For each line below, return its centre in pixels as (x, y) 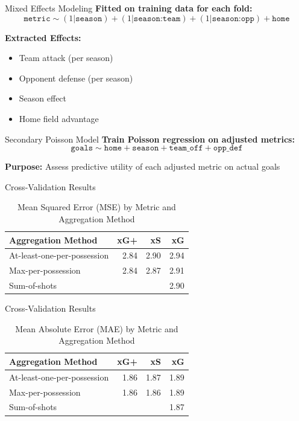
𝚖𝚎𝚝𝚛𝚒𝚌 (37, 18)
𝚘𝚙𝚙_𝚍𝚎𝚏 (228, 148)
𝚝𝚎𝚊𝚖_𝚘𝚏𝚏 (186, 148)
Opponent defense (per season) (76, 78)
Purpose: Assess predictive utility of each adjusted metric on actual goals (143, 166)
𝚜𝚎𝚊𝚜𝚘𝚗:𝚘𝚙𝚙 (233, 18)
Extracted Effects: (43, 37)
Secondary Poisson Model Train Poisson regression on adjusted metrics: (150, 139)
